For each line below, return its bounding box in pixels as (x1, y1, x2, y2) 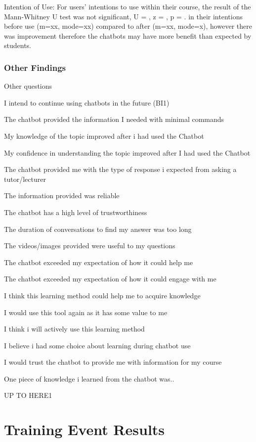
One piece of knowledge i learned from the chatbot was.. (4, 373, 174, 384)
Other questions (4, 81, 52, 91)
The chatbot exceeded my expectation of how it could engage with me (4, 274, 216, 284)
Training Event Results (4, 419, 165, 440)
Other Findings (4, 61, 66, 73)
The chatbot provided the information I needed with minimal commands (4, 114, 224, 124)
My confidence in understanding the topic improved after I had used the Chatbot (4, 147, 251, 158)
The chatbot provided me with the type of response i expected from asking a (4, 164, 237, 174)
